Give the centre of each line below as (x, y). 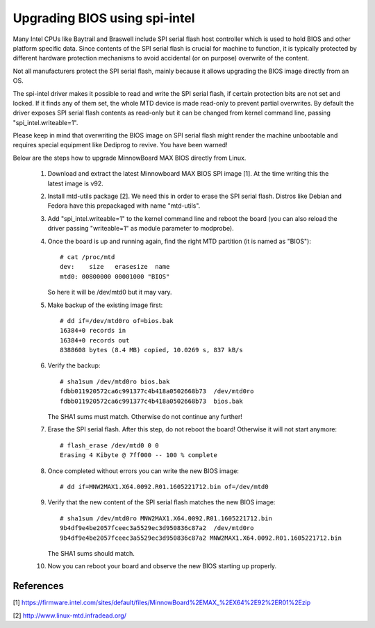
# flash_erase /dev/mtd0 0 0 (109, 445)
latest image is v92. (75, 183)
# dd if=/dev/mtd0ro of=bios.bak (117, 321)
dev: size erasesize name (115, 267)
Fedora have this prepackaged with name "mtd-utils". (124, 206)
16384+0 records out (95, 340)
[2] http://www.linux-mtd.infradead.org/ (69, 615)
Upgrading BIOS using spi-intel (104, 18)
